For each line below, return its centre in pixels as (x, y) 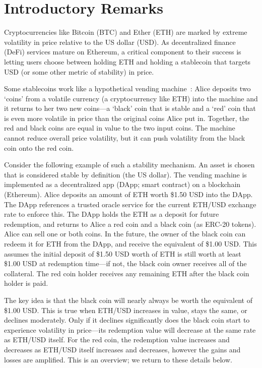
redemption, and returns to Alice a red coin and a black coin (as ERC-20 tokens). (130, 224)
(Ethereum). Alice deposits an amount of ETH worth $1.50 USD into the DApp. (128, 194)
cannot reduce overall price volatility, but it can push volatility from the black (125, 138)
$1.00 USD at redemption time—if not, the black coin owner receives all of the (125, 263)
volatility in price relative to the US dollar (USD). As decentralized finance (120, 42)
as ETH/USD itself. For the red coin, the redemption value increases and (117, 340)
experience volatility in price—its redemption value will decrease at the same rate (130, 329)
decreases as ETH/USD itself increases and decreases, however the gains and (122, 349)
